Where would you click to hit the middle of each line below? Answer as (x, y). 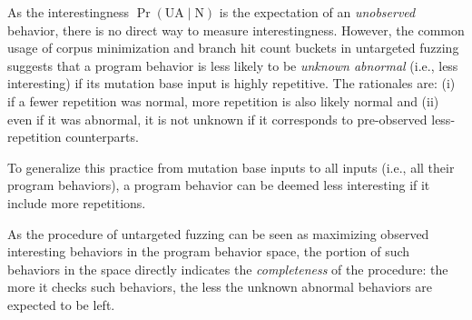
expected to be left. (61, 304)
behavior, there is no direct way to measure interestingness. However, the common (236, 30)
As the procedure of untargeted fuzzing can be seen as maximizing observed (218, 233)
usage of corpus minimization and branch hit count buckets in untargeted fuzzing (233, 48)
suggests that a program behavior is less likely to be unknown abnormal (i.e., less (233, 65)
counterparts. (102, 137)
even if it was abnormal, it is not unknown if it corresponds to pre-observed (217, 119)
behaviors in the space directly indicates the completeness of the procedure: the (228, 269)
